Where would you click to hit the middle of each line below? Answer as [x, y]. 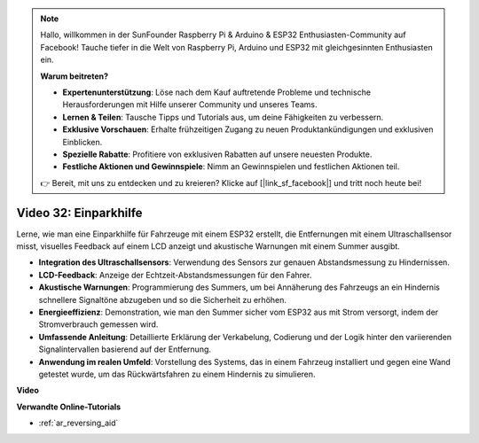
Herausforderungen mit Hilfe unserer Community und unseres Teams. [190, 105]
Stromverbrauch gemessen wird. [98, 324]
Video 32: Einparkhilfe [79, 213]
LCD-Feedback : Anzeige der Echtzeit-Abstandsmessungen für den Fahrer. [175, 275]
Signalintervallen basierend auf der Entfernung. [125, 349]
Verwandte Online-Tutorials [69, 407]
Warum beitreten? [75, 76]
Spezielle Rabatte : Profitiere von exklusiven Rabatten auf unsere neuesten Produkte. [217, 154]
